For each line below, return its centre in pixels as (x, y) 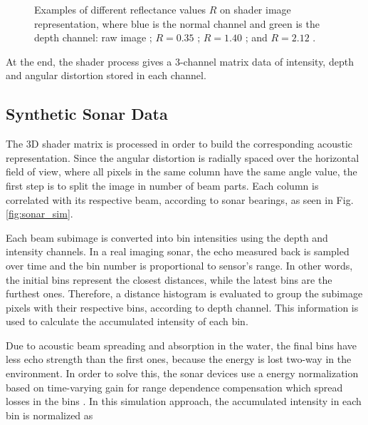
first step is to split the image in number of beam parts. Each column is (162, 185)
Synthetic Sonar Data (87, 114)
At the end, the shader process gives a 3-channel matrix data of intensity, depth (180, 61)
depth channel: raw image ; (93, 37)
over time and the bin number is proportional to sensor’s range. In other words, (179, 265)
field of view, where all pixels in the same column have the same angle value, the (182, 171)
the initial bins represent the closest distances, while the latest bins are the (169, 279)
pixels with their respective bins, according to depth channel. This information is (182, 307)
